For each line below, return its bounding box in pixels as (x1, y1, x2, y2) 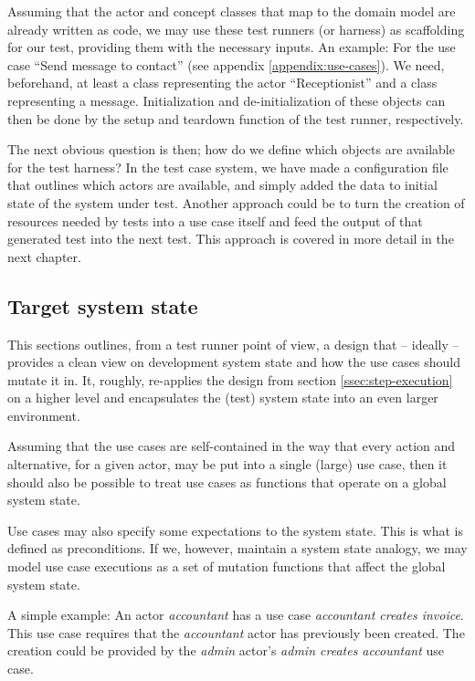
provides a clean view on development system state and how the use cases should (7, 352, 461, 372)
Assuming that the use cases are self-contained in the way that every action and (7, 436, 456, 456)
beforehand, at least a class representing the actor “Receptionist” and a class (7, 73, 438, 92)
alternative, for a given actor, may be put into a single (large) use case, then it (7, 455, 448, 474)
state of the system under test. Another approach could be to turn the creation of (7, 193, 465, 212)
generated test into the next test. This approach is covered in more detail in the (7, 229, 454, 248)
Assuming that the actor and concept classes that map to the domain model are (7, 2, 456, 20)
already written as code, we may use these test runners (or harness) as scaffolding (7, 19, 465, 38)
